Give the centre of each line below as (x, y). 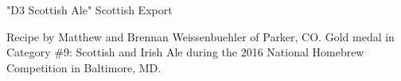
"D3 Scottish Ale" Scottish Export (90, 10)
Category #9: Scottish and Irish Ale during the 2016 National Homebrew (185, 52)
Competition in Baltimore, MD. (84, 67)
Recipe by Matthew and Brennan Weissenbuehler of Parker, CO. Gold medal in (200, 36)
